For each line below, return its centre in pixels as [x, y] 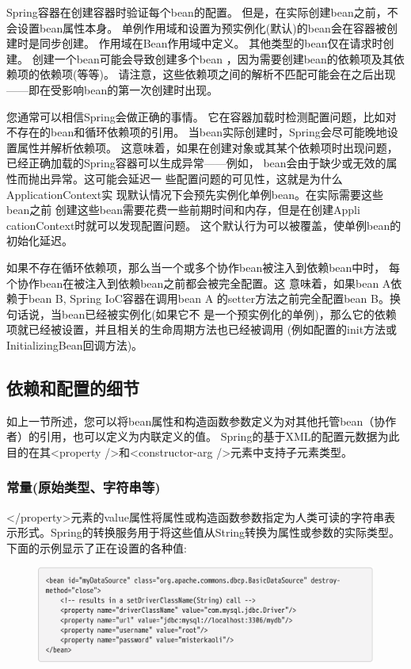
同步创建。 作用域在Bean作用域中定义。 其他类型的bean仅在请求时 [211, 43]
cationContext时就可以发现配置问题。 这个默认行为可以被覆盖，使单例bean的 [204, 225]
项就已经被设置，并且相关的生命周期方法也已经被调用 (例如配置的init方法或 [202, 329]
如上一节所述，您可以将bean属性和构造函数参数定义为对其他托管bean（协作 [202, 421]
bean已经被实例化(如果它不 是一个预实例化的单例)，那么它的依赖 [229, 313]
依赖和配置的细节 [73, 387]
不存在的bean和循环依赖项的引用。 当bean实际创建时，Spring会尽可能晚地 [197, 132]
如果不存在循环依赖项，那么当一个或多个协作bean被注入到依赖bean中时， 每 [204, 267]
